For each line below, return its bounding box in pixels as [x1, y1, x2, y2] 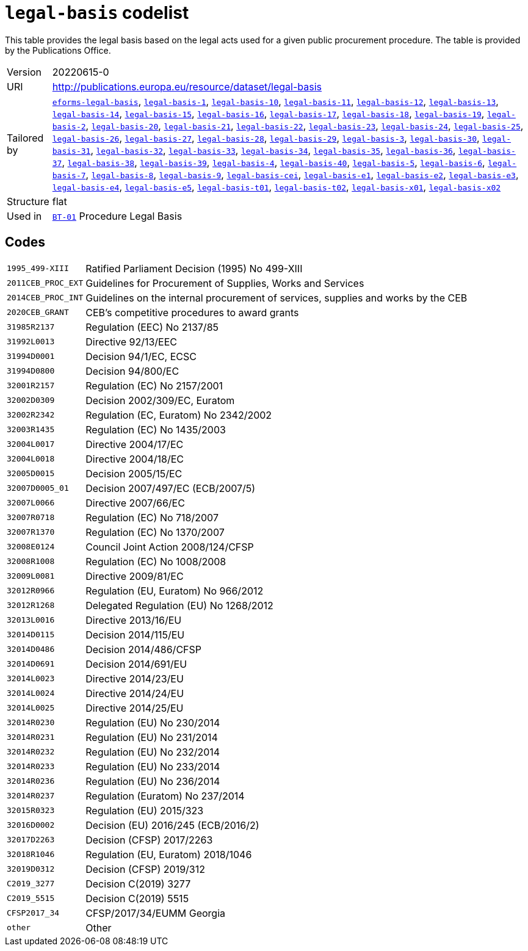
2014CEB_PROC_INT [7, 293, 84, 303]
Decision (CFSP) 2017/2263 [85, 833, 213, 846]
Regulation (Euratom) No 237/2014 [85, 789, 245, 802]
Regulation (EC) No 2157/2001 [85, 379, 223, 392]
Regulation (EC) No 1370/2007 [85, 526, 225, 538]
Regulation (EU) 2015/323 [85, 804, 204, 817]
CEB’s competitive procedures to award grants [85, 306, 299, 319]
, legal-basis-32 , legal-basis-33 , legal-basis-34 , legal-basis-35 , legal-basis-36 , [90, 143, 456, 156]
